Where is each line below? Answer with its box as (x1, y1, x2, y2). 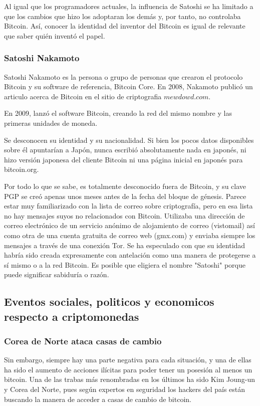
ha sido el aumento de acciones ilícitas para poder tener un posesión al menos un (4, 364, 252, 374)
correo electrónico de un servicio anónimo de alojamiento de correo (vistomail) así (4, 220, 255, 231)
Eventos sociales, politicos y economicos (4, 294, 214, 309)
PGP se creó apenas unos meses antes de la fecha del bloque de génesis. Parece (4, 190, 246, 201)
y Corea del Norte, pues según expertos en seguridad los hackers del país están (4, 384, 245, 394)
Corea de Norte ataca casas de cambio (4, 334, 162, 347)
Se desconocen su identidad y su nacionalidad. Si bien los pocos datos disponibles (4, 134, 254, 145)
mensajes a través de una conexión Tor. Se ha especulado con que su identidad (4, 240, 245, 250)
